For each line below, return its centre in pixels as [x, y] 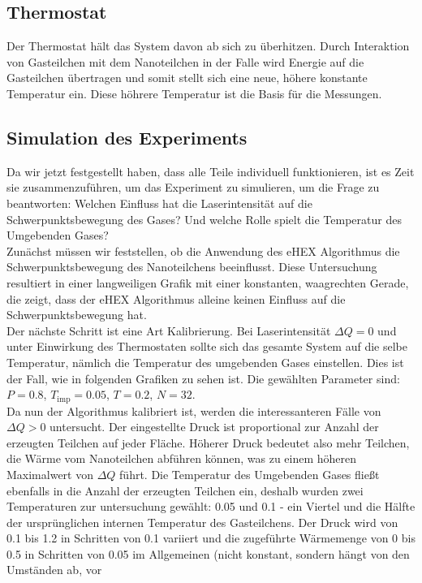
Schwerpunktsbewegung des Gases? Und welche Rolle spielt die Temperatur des [204, 219]
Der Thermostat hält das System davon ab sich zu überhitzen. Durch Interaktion [208, 46]
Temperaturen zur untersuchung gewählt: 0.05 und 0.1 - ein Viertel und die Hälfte [211, 506]
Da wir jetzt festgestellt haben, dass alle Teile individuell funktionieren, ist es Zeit [211, 171]
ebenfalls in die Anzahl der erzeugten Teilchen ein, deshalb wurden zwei [185, 490]
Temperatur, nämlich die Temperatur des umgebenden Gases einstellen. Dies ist [205, 362]
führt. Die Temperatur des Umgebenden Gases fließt [250, 474]
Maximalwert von [50, 474]
